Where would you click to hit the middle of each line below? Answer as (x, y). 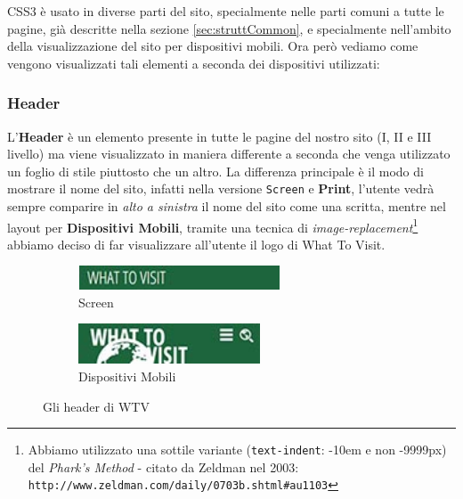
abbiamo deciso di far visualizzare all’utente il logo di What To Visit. (196, 244)
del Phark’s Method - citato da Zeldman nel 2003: (163, 466)
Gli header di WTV (96, 406)
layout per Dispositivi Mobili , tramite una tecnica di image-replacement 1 (213, 225)
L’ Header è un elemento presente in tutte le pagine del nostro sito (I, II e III (219, 136)
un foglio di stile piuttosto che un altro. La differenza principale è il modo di (215, 171)
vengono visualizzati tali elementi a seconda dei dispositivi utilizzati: (194, 63)
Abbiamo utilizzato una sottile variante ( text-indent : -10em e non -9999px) (237, 450)
